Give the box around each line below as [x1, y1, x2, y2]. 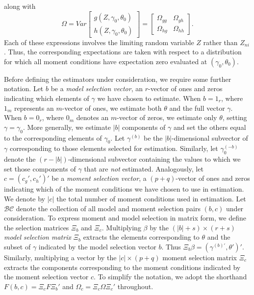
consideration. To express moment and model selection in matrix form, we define [4, 213, 246, 223]
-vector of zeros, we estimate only [117, 112, 217, 123]
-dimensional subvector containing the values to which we [68, 154, 241, 164]
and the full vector [169, 102, 225, 113]
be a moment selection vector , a [51, 173, 147, 183]
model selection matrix [4, 232, 71, 242]
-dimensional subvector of [171, 132, 248, 143]
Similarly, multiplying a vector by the [4, 252, 117, 262]
